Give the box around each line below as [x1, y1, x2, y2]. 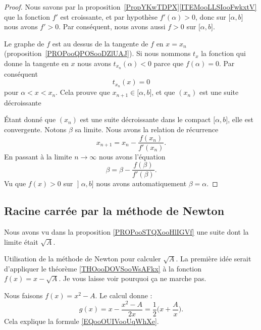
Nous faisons [4, 290, 43, 300]
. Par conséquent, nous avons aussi [59, 21, 166, 32]
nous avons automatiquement [96, 178, 187, 189]
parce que [153, 58, 184, 68]
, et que [151, 87, 175, 97]
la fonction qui [201, 48, 246, 59]
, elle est [228, 114, 253, 125]
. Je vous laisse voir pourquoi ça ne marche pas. [59, 273, 206, 284]
